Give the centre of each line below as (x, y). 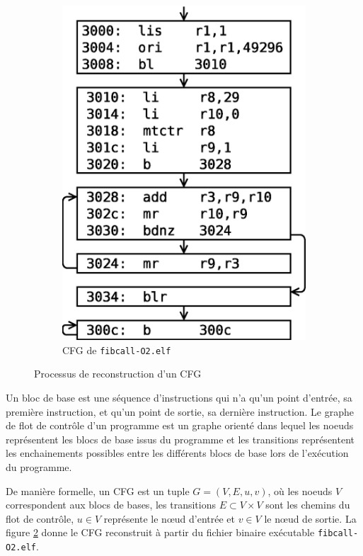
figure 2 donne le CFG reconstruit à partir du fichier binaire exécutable (160, 532)
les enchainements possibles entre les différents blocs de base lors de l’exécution (177, 453)
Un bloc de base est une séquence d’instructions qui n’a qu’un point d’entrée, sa (179, 398)
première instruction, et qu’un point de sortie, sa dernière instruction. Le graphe (180, 411)
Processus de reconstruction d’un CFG (118, 374)
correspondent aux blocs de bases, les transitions (111, 505)
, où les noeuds (300, 490)
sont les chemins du (308, 505)
